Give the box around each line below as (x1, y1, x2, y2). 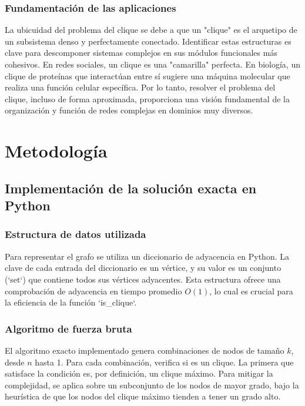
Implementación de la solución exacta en (5, 179, 257, 197)
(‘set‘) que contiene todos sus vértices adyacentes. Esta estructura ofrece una (5, 273, 281, 285)
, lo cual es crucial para (209, 284, 293, 297)
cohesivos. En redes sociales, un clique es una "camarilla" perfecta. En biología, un (5, 58, 300, 70)
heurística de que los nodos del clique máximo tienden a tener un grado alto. (5, 390, 281, 402)
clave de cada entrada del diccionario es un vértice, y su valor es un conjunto (5, 261, 281, 274)
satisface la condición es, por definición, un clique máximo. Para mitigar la (5, 367, 273, 380)
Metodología (5, 139, 108, 163)
